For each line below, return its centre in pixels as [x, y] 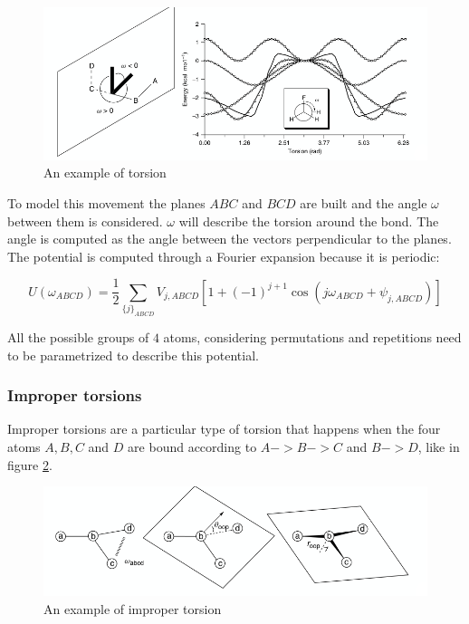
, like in [439, 447]
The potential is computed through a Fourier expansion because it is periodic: [224, 256]
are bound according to [192, 447]
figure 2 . [30, 464]
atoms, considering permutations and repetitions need [312, 337]
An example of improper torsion [133, 608]
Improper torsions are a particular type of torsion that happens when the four [224, 429]
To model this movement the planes [106, 202]
